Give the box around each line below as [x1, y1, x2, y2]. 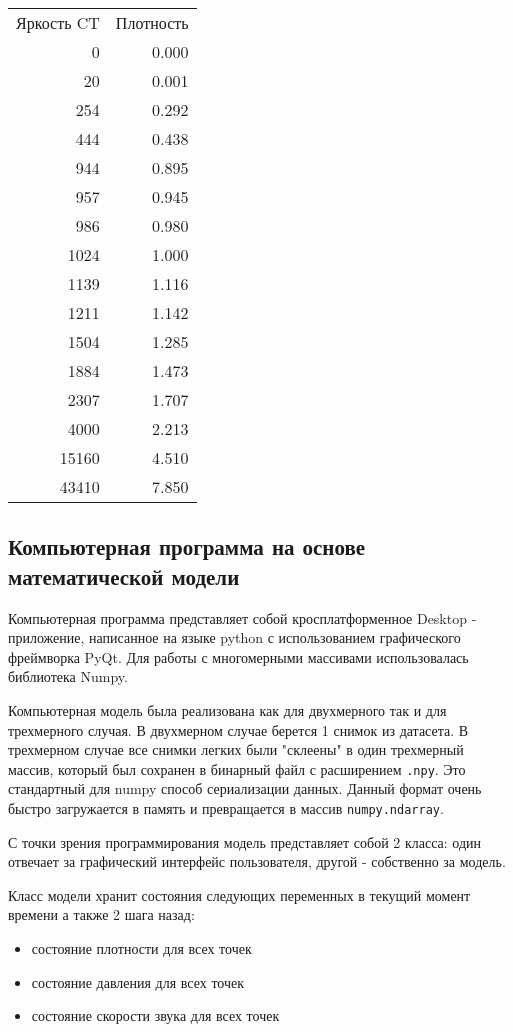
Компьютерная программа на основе [8, 531, 366, 562]
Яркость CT [16, 11, 100, 34]
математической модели [8, 560, 240, 591]
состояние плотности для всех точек [31, 938, 252, 959]
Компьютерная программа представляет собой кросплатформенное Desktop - [8, 607, 477, 628]
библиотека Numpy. [8, 666, 128, 687]
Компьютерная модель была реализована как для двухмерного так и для [8, 699, 447, 720]
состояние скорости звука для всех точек [31, 1005, 280, 1026]
